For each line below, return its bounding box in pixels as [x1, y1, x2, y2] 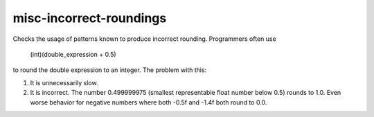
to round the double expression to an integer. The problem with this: [12, 66, 207, 74]
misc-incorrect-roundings [12, 10, 167, 26]
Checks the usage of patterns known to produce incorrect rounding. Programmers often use [12, 35, 276, 43]
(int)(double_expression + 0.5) [30, 50, 117, 58]
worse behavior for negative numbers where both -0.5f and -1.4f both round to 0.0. [30, 98, 267, 107]
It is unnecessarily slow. [30, 78, 98, 87]
